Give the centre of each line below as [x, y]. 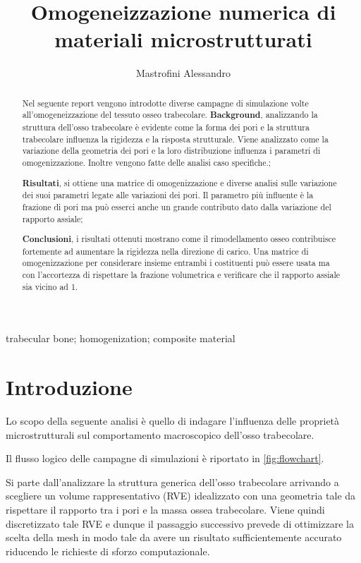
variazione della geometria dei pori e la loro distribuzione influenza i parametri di [171, 151]
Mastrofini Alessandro [183, 73]
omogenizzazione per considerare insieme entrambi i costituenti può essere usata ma [176, 263]
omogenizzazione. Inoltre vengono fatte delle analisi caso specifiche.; [147, 162]
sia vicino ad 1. [50, 286]
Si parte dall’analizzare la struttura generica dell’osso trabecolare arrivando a [172, 482]
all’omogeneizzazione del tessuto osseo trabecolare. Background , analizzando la [170, 115]
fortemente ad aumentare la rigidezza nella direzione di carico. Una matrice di [165, 251]
